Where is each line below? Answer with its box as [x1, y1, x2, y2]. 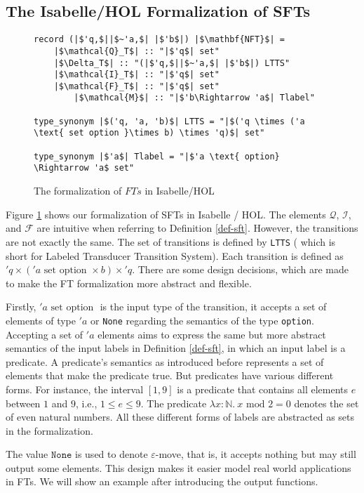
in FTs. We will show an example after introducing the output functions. [6, 474, 318, 489]
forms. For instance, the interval [6, 381, 144, 396]
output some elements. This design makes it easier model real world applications [6, 460, 351, 475]
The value [6, 447, 48, 461]
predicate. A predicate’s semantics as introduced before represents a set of [6, 354, 324, 369]
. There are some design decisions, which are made [132, 262, 349, 277]
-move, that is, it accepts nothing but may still [155, 447, 356, 461]
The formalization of [34, 183, 122, 198]
